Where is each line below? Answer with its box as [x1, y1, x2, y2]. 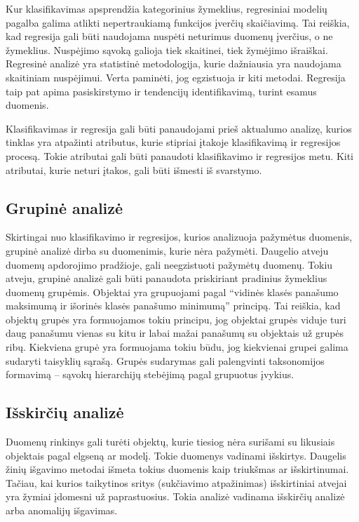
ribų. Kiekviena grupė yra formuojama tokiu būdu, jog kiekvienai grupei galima [6, 340, 348, 354]
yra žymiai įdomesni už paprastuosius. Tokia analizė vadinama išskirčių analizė [6, 489, 345, 504]
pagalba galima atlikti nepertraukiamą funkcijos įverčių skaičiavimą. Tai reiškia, [6, 15, 350, 29]
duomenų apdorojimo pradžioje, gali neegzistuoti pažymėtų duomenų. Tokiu [6, 257, 333, 272]
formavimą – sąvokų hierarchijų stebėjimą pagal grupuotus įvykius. [6, 367, 294, 382]
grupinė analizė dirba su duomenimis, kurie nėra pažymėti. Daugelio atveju [6, 243, 329, 257]
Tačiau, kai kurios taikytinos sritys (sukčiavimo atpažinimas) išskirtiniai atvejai [6, 475, 347, 490]
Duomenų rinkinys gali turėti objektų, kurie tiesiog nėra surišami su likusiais [6, 434, 335, 449]
